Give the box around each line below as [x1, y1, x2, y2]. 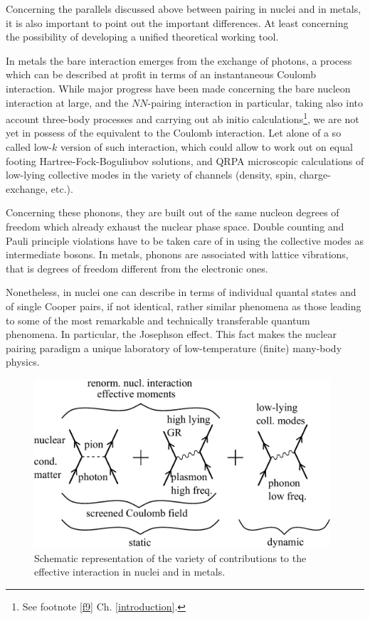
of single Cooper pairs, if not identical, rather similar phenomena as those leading [6, 298, 361, 313]
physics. [6, 354, 40, 369]
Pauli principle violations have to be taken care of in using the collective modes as [6, 233, 364, 248]
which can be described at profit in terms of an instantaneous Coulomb [6, 67, 316, 82]
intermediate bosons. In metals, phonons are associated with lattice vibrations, [6, 247, 349, 262]
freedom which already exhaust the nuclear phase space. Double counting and [6, 218, 344, 233]
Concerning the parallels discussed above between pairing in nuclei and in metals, [6, 1, 361, 16]
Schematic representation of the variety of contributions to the [34, 550, 307, 565]
